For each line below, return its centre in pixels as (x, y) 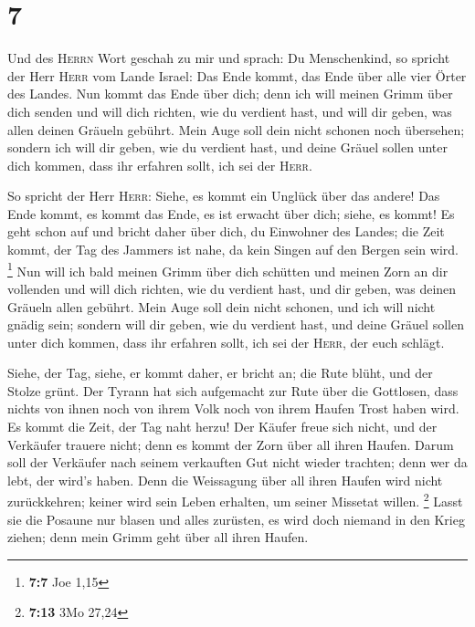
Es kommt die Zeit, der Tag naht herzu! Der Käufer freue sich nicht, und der (222, 427)
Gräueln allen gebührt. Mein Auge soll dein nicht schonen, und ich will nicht (222, 306)
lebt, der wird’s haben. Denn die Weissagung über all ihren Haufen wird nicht (225, 480)
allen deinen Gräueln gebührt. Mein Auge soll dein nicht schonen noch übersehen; (236, 129)
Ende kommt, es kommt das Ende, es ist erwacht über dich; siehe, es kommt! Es (231, 213)
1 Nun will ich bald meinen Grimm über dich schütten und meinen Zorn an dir (228, 269)
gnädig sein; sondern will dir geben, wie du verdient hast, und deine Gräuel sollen (236, 324)
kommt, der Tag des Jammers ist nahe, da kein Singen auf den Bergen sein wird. (233, 250)
